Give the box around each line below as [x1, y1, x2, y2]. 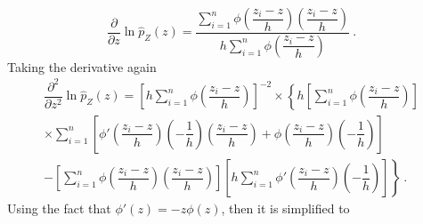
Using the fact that [7, 199, 111, 218]
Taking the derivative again [7, 57, 157, 76]
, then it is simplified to [221, 199, 350, 218]
